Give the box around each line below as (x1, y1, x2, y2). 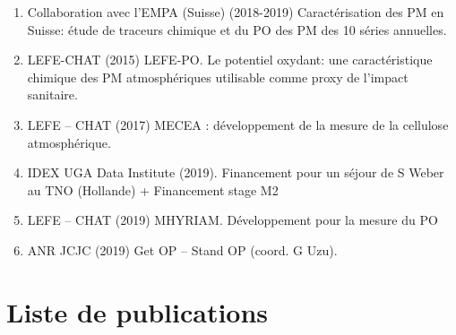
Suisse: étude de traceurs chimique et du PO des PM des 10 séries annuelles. (27, 20, 447, 39)
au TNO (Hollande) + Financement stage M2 (27, 180, 279, 199)
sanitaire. (27, 85, 78, 104)
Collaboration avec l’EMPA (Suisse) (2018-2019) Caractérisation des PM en (27, 3, 444, 21)
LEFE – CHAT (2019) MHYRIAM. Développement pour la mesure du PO (27, 210, 438, 229)
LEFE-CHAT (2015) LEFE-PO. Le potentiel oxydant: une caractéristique (27, 50, 433, 69)
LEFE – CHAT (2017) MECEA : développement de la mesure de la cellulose (27, 115, 449, 133)
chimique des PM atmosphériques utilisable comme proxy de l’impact (27, 67, 409, 86)
